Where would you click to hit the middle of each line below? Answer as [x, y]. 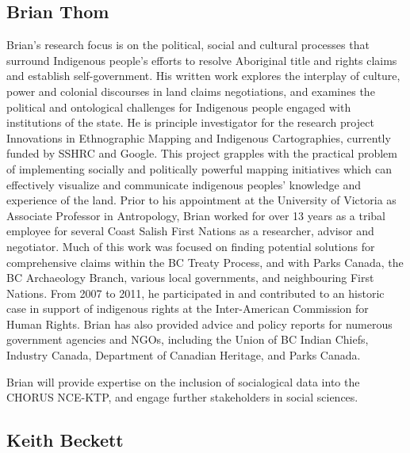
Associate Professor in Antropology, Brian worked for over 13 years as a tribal [196, 215]
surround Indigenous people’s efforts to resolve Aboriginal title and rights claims [202, 60]
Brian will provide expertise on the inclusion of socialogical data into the [183, 381]
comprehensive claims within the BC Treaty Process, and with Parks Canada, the [205, 262]
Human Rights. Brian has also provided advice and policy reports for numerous [199, 324]
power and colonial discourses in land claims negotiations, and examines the [191, 91]
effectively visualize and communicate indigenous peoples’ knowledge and [184, 184]
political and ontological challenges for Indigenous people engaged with [179, 107]
